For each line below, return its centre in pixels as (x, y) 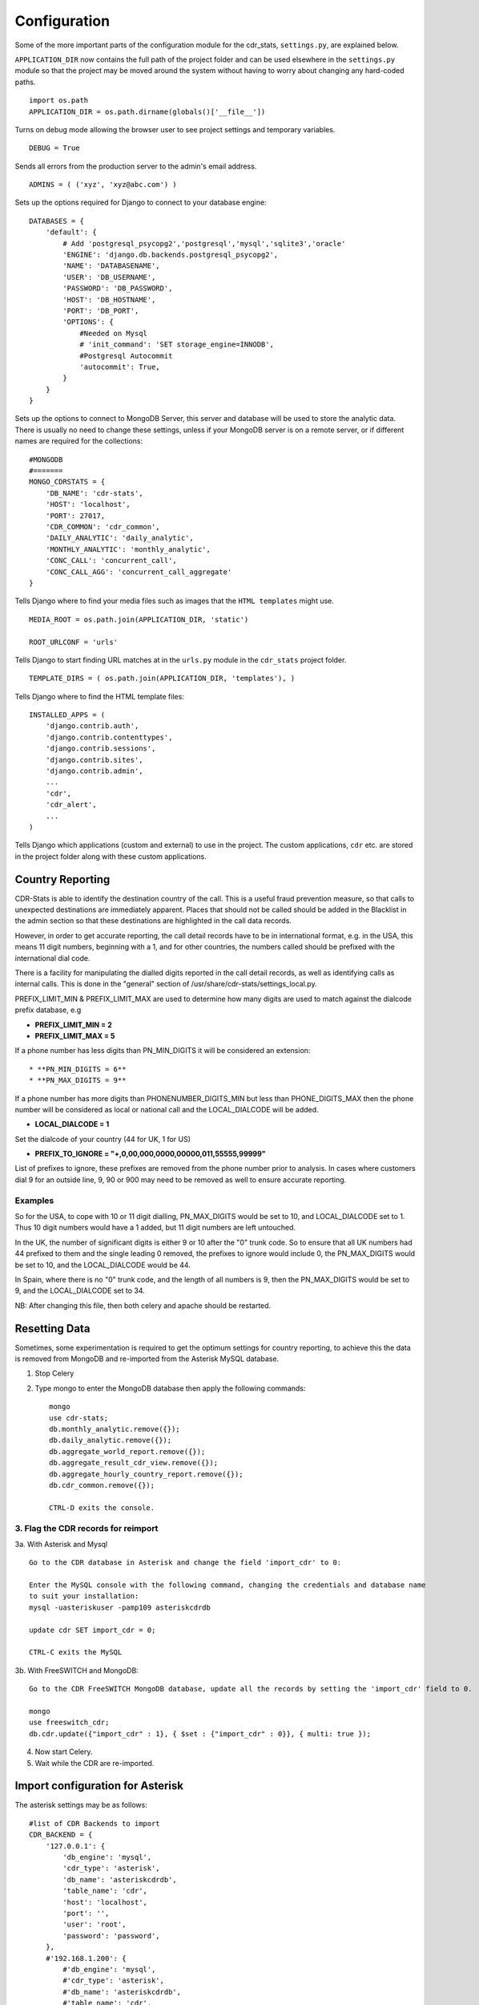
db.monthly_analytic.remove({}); (115, 1429)
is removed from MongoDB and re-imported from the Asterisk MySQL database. (147, 1359)
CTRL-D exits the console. (102, 1507)
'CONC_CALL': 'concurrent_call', (111, 561)
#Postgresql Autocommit (126, 356)
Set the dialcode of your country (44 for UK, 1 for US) (103, 1139)
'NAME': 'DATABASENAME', (111, 266)
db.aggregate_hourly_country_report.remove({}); (146, 1474)
